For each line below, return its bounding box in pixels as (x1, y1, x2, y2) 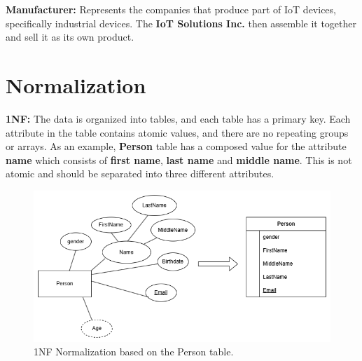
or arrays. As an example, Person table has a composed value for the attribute (6, 139, 347, 154)
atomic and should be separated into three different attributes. (6, 166, 274, 181)
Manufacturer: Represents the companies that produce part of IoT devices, (6, 2, 336, 16)
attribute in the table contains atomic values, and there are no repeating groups (6, 125, 349, 139)
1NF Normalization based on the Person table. (34, 344, 234, 359)
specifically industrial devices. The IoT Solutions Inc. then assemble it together (6, 15, 357, 30)
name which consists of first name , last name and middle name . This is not (6, 152, 352, 167)
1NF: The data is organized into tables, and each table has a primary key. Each (6, 111, 351, 125)
